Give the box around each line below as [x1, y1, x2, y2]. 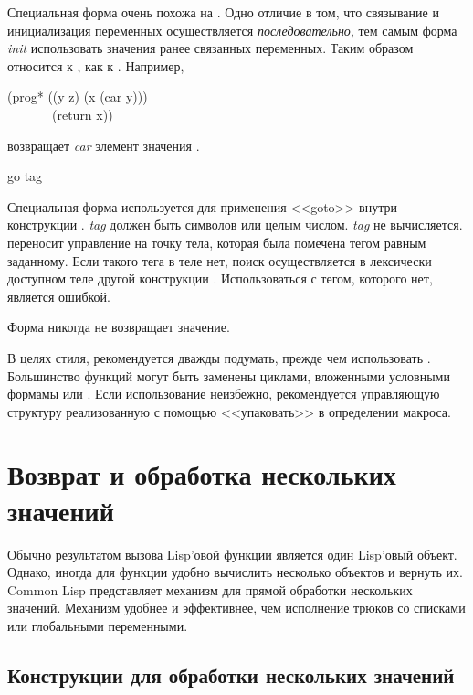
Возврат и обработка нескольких [7, 455, 396, 493]
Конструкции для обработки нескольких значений [7, 660, 455, 689]
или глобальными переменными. [7, 615, 188, 635]
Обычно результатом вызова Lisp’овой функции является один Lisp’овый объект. [7, 544, 457, 563]
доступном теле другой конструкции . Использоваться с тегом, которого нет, [7, 269, 433, 288]
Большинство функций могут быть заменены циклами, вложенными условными [7, 366, 450, 385]
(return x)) [51, 104, 113, 123]
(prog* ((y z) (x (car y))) [7, 87, 148, 106]
